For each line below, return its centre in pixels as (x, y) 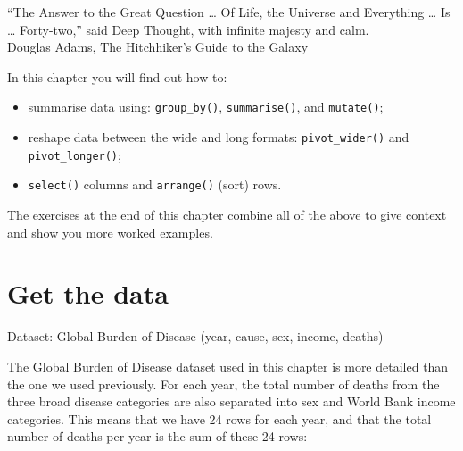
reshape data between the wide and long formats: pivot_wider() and (219, 137)
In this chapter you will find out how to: (117, 76)
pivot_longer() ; (74, 154)
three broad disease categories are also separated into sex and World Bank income (231, 401)
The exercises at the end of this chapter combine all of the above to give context (227, 214)
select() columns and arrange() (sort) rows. (155, 184)
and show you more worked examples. (110, 232)
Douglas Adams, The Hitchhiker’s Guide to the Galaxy (158, 47)
